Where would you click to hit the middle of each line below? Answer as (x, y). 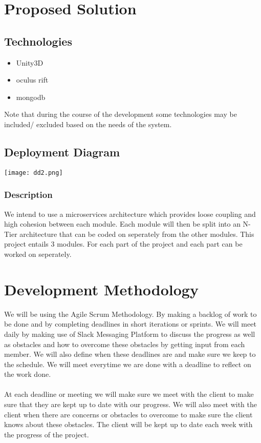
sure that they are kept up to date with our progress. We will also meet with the (130, 404)
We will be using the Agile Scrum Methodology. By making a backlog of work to (130, 314)
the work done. (28, 374)
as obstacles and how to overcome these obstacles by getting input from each (125, 344)
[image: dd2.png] (34, 173)
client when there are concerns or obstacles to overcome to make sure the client (128, 414)
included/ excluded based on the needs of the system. (88, 124)
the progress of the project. (47, 434)
